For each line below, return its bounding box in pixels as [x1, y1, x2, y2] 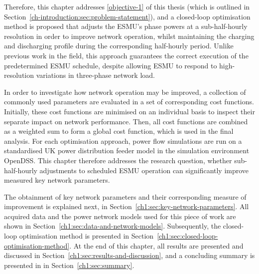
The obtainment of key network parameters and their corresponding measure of [4, 191, 247, 202]
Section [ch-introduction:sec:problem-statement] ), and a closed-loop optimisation [4, 11, 251, 21]
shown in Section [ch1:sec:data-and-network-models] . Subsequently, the [4, 221, 221, 231]
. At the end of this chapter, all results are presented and [69, 240, 244, 251]
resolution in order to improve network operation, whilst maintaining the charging [4, 30, 255, 41]
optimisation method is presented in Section [19, 231, 154, 241]
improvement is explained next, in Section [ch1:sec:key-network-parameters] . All [4, 201, 249, 212]
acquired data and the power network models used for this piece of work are [4, 211, 236, 221]
